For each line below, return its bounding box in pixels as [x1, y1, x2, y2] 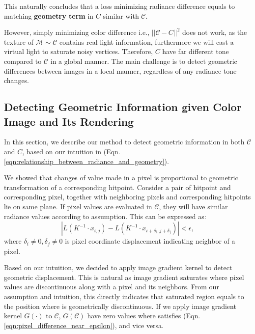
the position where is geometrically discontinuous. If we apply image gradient [4, 301, 236, 311]
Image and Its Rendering [4, 113, 134, 129]
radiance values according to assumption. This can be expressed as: [4, 211, 206, 221]
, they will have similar [159, 201, 228, 211]
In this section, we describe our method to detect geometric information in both [4, 137, 245, 147]
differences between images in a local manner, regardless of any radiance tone [4, 65, 237, 76]
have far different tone [162, 46, 229, 56]
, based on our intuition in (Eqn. [22, 146, 120, 156]
